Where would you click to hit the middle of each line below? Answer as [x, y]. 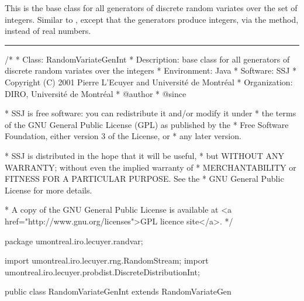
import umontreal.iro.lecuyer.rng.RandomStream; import [107, 260]
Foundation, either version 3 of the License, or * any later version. [123, 136]
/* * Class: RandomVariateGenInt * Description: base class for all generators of [147, 59]
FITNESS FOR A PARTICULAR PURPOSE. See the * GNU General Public [144, 179]
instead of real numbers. [48, 31]
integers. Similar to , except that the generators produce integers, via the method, [152, 19]
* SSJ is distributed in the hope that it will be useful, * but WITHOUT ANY [145, 155]
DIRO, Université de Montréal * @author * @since [96, 93]
